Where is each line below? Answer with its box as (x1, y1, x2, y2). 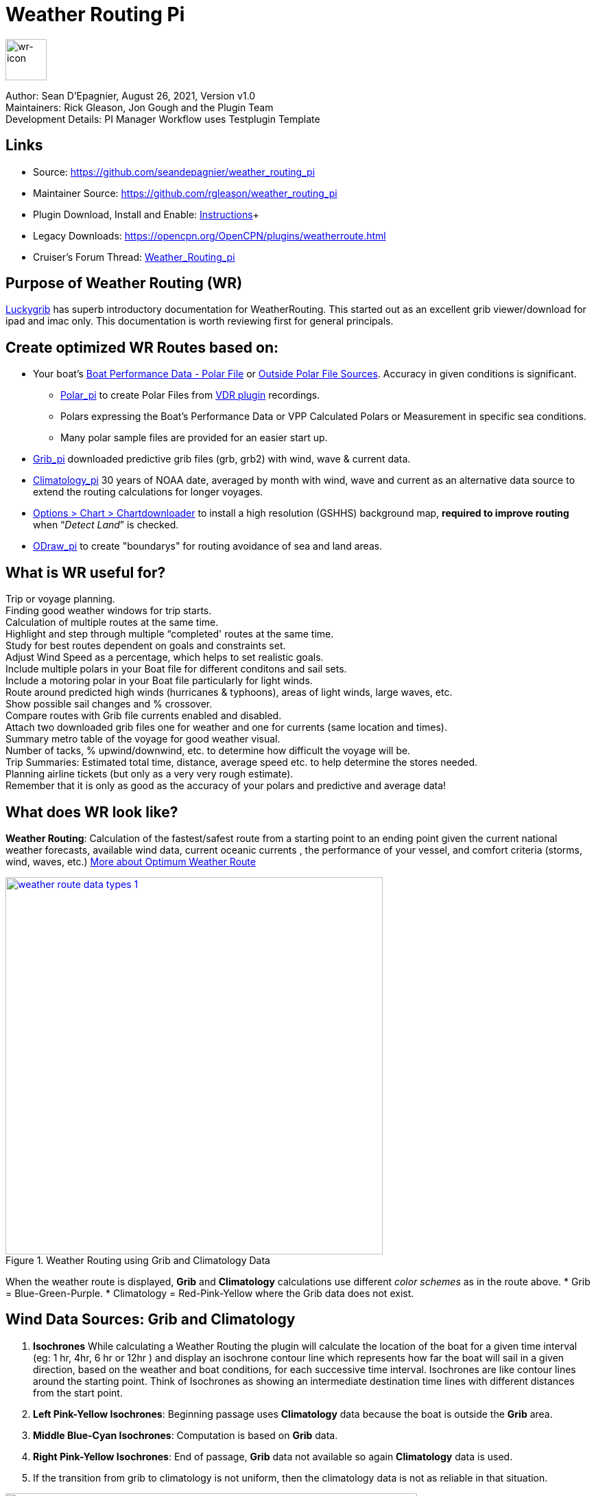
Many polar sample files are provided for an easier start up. (60, 432, 328, 444)
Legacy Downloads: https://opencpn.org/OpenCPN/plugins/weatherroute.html (33, 229, 386, 242)
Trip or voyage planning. (5, 593, 115, 605)
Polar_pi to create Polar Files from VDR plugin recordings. (60, 389, 320, 401)
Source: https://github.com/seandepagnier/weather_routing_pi (33, 165, 315, 178)
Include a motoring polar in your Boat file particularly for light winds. (5, 675, 313, 687)
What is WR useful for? (5, 563, 166, 581)
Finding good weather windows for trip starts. (5, 605, 212, 617)
